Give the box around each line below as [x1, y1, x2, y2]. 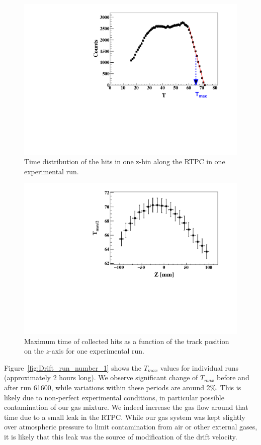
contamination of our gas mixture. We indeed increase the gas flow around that [4, 402, 248, 412]
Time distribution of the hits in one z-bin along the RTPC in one [24, 156, 225, 167]
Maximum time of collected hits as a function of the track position [24, 336, 229, 346]
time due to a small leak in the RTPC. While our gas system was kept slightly [4, 411, 245, 422]
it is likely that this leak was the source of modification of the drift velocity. [4, 431, 237, 442]
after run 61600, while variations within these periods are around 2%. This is [4, 382, 241, 393]
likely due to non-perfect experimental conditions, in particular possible [4, 392, 224, 402]
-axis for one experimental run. [49, 346, 144, 356]
